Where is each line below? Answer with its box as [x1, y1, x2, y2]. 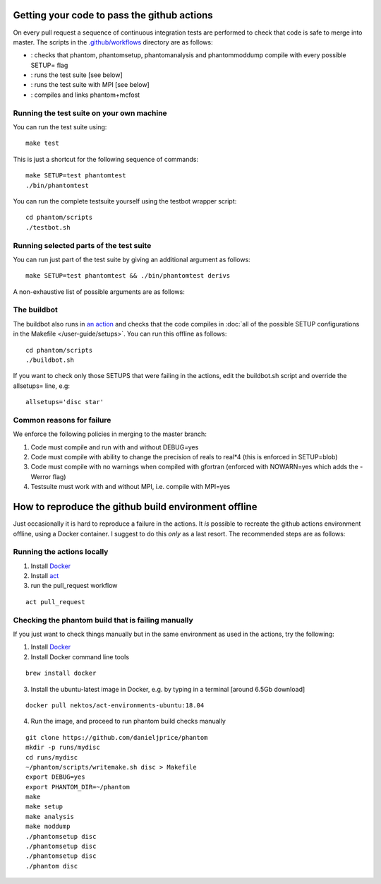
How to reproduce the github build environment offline [13, 501, 258, 513]
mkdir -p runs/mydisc [25, 743, 100, 752]
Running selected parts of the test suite [13, 240, 152, 250]
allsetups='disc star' [25, 398, 104, 406]
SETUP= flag [30, 61, 68, 69]
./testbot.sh [25, 223, 71, 231]
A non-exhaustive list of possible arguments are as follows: [13, 287, 185, 296]
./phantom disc [25, 862, 78, 870]
